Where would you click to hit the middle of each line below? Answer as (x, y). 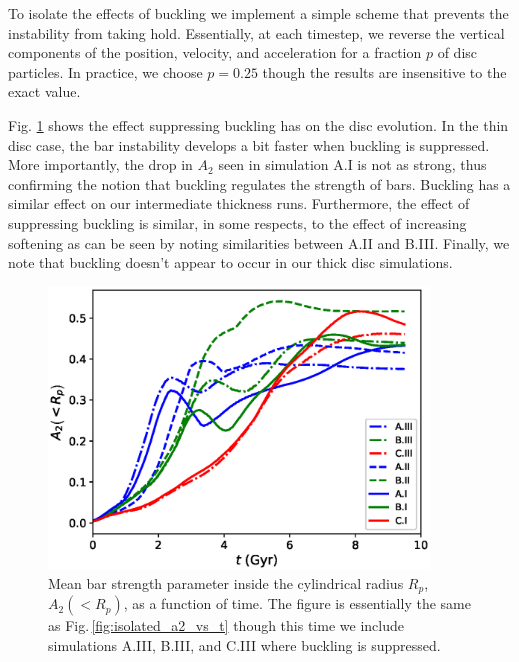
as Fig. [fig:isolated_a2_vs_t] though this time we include (226, 625)
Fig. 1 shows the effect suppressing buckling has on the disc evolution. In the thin (258, 124)
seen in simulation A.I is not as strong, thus (352, 164)
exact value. (44, 91)
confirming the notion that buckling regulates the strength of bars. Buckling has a (259, 183)
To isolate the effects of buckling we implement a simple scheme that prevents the (258, 13)
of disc (457, 52)
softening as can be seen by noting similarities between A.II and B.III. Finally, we (259, 242)
